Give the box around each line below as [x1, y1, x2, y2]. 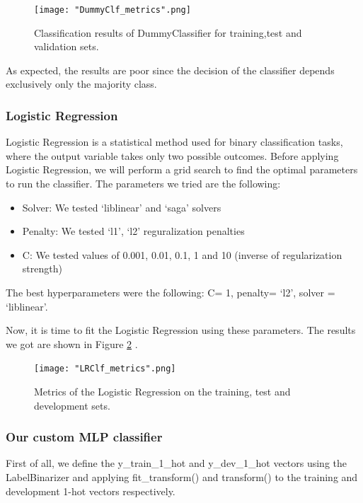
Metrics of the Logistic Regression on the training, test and [34, 384, 291, 399]
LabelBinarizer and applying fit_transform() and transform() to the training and [6, 470, 358, 485]
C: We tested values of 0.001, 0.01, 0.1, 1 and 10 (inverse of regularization [22, 247, 342, 262]
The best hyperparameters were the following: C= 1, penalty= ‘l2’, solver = [6, 285, 335, 299]
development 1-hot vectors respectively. [6, 483, 175, 498]
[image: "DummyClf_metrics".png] [34, 5, 191, 15]
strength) [22, 261, 62, 276]
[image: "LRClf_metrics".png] [34, 364, 176, 374]
